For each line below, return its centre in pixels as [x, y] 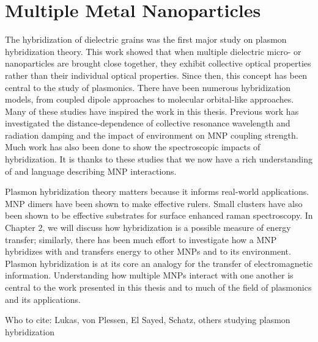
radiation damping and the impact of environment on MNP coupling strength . [152, 135]
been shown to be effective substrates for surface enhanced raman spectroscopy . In [159, 215]
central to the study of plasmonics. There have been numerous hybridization [148, 87]
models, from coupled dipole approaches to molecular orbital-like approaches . [150, 99]
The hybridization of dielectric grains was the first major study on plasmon [146, 39]
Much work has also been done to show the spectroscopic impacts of [133, 147]
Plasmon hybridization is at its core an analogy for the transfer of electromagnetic [159, 263]
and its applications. [43, 299]
